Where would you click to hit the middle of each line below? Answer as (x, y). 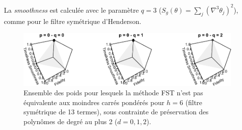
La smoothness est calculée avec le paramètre (72, 10)
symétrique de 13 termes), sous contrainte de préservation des (116, 112)
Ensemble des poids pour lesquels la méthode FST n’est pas (113, 93)
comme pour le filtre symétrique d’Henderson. (73, 21)
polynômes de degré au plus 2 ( (71, 121)
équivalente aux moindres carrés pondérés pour (94, 102)
